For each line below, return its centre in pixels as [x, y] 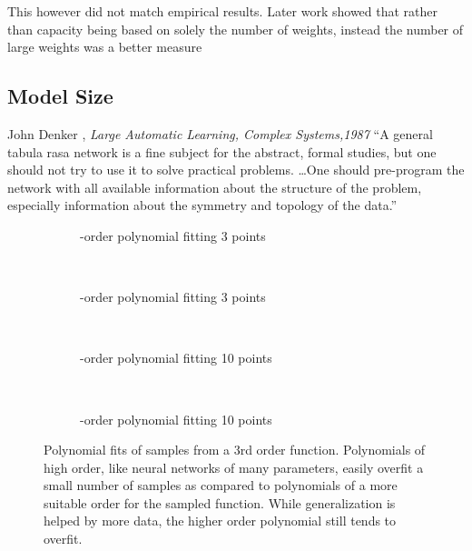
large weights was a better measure [105, 47]
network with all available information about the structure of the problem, [215, 187]
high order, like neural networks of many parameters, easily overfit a [234, 467]
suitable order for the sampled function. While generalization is [220, 502]
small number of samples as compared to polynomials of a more [221, 485]
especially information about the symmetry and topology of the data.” [202, 205]
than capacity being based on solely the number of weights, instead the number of [236, 29]
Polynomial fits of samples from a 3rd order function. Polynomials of [235, 450]
